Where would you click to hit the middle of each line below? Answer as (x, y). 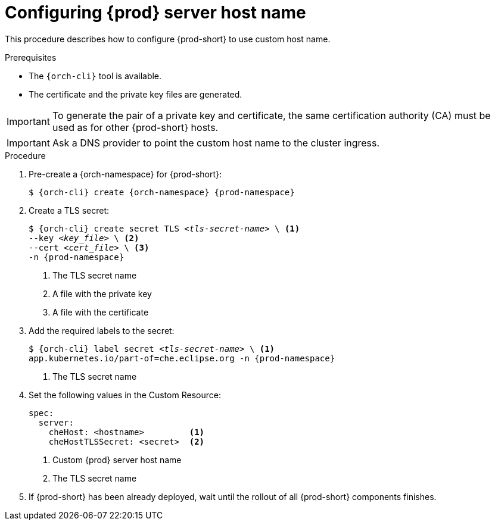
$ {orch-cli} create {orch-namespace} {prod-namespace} (162, 192)
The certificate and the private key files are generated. (136, 94)
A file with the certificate (101, 312)
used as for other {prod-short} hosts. (135, 127)
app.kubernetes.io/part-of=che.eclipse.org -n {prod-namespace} (182, 358)
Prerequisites (31, 57)
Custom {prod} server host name (117, 460)
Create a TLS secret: (69, 210)
